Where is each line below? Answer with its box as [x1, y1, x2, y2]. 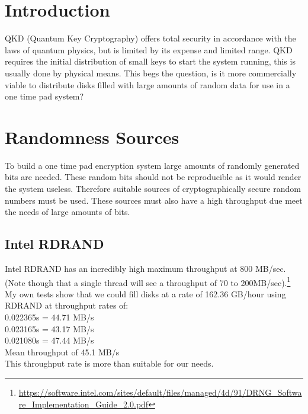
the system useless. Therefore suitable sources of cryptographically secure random [5, 182, 301, 194]
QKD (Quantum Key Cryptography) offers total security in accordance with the [5, 32, 296, 44]
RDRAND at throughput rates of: [5, 299, 129, 312]
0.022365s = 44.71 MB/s [5, 311, 94, 323]
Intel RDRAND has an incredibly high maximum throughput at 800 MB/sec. [5, 262, 286, 274]
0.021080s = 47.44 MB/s [5, 334, 94, 346]
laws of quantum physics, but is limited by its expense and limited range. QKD [5, 43, 293, 56]
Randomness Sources [5, 124, 179, 149]
